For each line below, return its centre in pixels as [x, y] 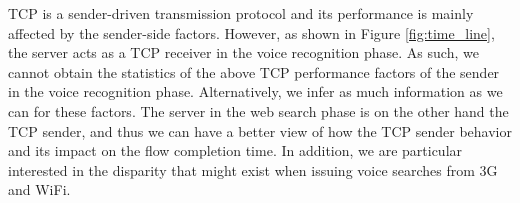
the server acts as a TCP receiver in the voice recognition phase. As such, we [243, 52]
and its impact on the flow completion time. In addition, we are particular [235, 150]
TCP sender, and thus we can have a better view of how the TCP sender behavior [260, 130]
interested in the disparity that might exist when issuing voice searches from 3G [253, 169]
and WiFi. [39, 189]
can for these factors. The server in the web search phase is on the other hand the [258, 110]
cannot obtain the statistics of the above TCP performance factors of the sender [254, 71]
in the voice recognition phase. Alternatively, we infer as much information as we [255, 91]
